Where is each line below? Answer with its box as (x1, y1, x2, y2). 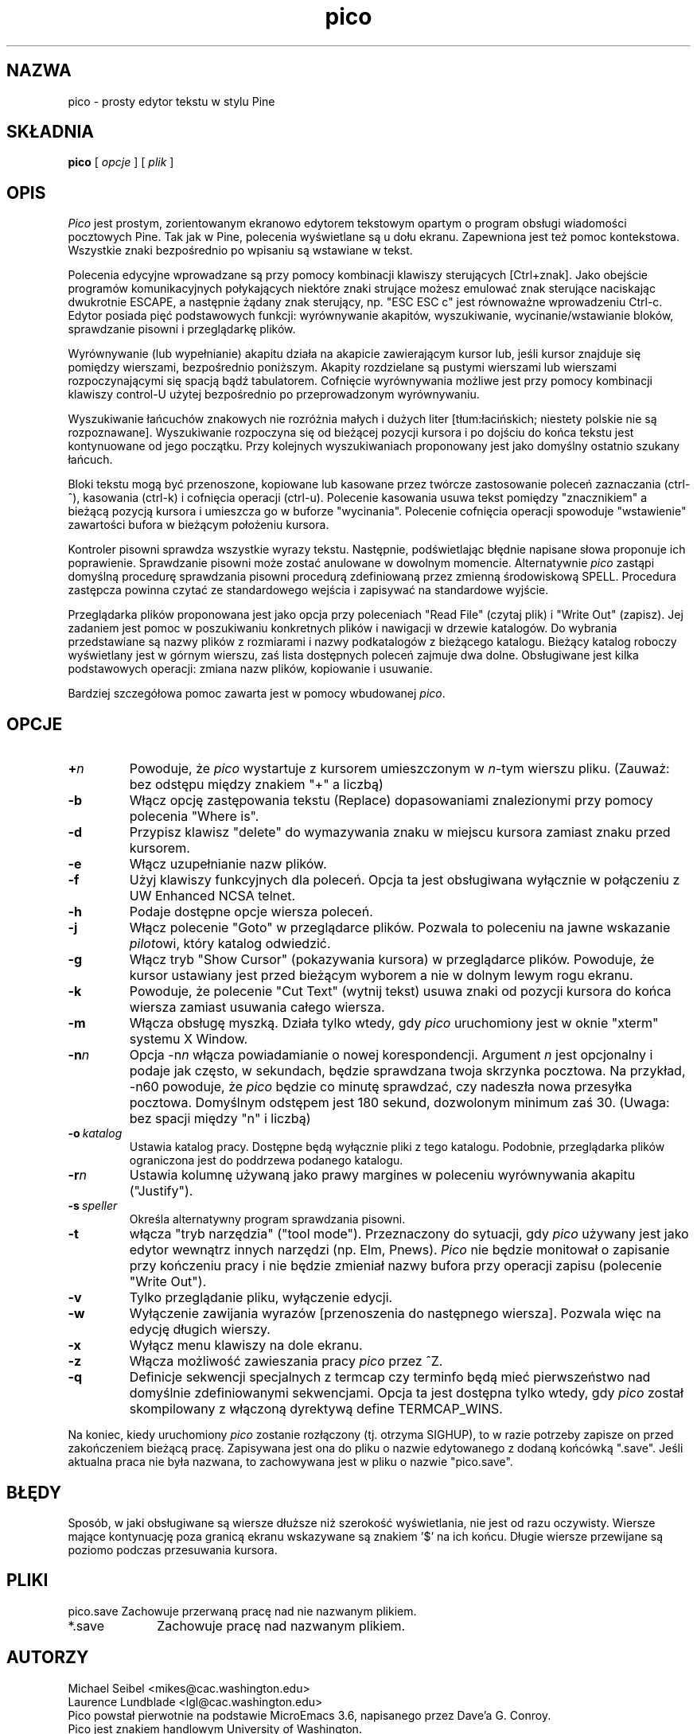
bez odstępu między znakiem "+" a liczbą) (129, 776, 384, 793)
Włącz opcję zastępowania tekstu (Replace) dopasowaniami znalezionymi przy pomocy (129, 792, 653, 809)
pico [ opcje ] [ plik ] (68, 155, 174, 169)
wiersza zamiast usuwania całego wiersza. (129, 999, 385, 1016)
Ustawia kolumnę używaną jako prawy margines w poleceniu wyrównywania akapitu (129, 1167, 636, 1184)
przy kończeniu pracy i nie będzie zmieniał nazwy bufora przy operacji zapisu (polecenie (129, 1258, 662, 1274)
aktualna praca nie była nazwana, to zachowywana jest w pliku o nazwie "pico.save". (68, 1455, 513, 1469)
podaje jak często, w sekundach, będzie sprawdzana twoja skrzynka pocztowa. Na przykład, (129, 1063, 686, 1079)
